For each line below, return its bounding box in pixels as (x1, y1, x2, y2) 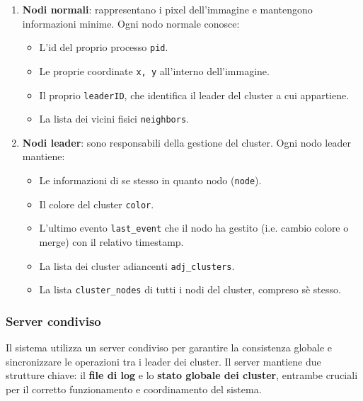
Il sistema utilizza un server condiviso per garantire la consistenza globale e (6, 340, 333, 355)
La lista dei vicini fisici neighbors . (39, 111, 190, 126)
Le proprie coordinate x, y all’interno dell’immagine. (39, 63, 270, 78)
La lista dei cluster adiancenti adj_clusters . (39, 258, 235, 273)
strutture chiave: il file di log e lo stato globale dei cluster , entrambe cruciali (6, 368, 358, 383)
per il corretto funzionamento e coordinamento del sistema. (6, 381, 262, 396)
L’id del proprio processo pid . (39, 40, 168, 55)
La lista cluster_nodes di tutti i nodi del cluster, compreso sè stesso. (39, 282, 341, 297)
